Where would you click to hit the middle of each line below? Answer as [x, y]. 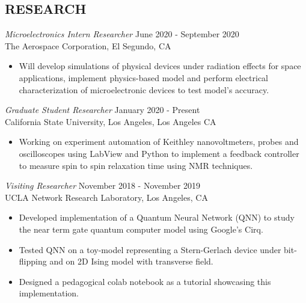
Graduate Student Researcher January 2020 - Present [103, 110]
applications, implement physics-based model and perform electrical [143, 77]
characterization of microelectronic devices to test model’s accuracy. [144, 89]
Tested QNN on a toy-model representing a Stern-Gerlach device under [150, 249]
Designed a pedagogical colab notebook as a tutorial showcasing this [145, 281]
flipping [33, 261]
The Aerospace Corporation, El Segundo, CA [88, 45]
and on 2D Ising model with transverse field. [131, 261]
